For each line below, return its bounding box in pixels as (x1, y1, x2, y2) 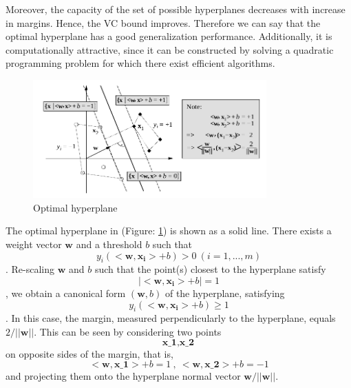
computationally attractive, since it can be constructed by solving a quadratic (6, 42, 334, 57)
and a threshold (76, 237, 142, 252)
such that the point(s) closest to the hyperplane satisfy (94, 262, 326, 276)
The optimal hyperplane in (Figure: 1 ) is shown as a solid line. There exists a (6, 223, 332, 238)
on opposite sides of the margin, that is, (6, 346, 173, 360)
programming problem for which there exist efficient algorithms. (6, 56, 275, 70)
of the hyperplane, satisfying (164, 286, 285, 300)
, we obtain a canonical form (6, 286, 126, 300)
